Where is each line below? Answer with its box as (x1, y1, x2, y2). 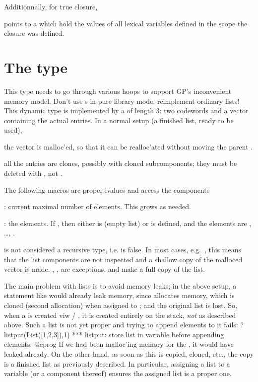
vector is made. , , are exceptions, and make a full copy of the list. (4, 264, 205, 274)
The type (4, 57, 67, 77)
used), (4, 125, 22, 135)
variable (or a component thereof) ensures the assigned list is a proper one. (4, 368, 232, 379)
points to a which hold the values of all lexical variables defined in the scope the (4, 18, 248, 28)
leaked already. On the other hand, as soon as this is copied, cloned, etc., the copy (4, 348, 254, 359)
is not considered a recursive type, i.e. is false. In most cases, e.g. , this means (4, 244, 241, 255)
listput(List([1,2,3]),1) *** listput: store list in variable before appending (4, 329, 224, 339)
